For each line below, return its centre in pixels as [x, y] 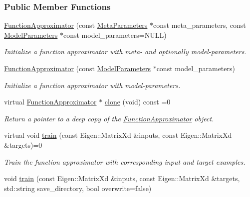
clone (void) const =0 [137, 102]
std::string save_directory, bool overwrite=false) [78, 188]
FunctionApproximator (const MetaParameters [76, 25]
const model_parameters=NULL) [115, 35]
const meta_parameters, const [200, 25]
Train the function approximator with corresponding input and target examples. [125, 161]
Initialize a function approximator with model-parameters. [92, 85]
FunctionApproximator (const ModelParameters [77, 68]
